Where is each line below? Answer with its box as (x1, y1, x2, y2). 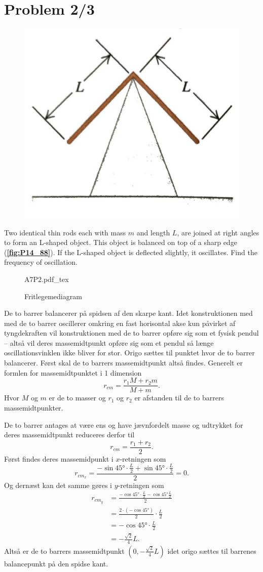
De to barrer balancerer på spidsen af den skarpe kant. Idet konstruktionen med (4, 308, 253, 318)
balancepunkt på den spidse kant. (4, 558, 108, 568)
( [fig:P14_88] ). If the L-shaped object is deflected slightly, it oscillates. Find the (4, 247, 257, 257)
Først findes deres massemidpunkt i (4, 453, 114, 464)
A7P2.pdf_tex (24, 273, 69, 284)
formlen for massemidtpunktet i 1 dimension (4, 367, 142, 378)
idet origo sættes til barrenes (167, 545, 256, 556)
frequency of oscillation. (4, 257, 78, 267)
